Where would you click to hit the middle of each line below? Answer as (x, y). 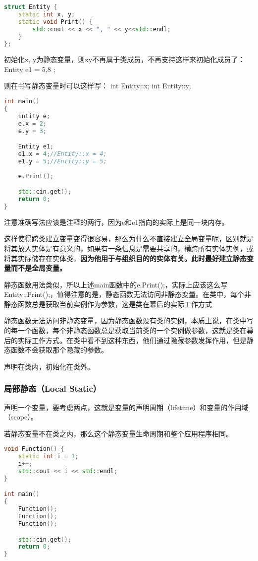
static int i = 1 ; (48, 456)
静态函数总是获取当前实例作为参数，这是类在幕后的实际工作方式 (108, 304)
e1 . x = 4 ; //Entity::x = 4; (62, 154)
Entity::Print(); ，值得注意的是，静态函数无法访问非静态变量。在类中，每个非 (128, 294)
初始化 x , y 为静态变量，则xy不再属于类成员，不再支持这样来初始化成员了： (125, 59)
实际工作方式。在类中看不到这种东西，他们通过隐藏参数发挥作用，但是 (132, 340)
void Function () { (34, 449)
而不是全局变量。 (38, 268)
